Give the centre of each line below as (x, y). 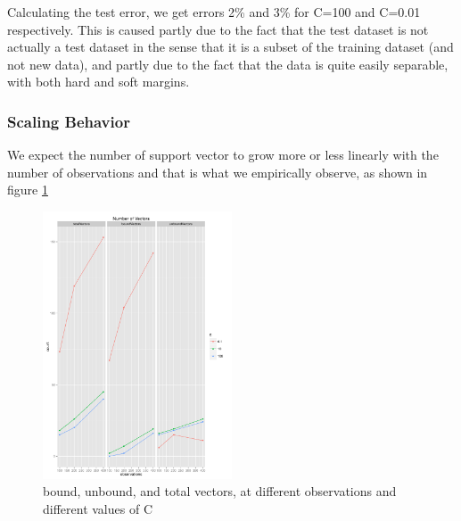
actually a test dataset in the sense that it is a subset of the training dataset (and (230, 47)
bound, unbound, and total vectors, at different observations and (220, 491)
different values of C (98, 508)
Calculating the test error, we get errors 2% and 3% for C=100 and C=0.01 (214, 12)
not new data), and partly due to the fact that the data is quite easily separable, (228, 64)
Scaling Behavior (69, 121)
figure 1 (28, 190)
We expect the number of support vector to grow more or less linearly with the (223, 155)
